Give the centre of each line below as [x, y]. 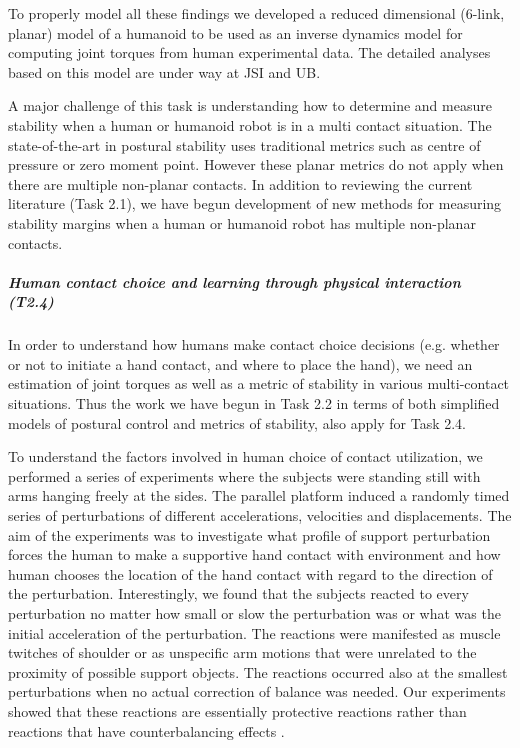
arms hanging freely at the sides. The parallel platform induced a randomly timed [259, 495]
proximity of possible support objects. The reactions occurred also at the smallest [258, 671]
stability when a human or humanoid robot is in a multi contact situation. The [250, 124]
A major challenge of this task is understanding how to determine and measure [250, 105]
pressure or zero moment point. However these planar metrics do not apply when [256, 164]
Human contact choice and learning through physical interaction [234, 281]
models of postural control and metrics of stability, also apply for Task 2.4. [237, 422]
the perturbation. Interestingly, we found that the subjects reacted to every [238, 593]
